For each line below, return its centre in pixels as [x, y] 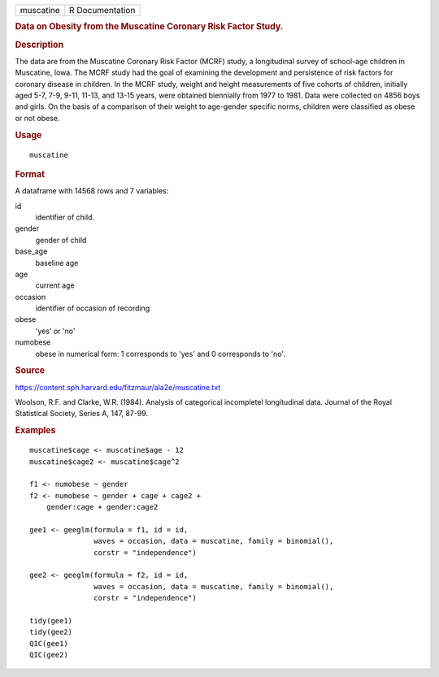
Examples [35, 431]
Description [39, 45]
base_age [31, 251]
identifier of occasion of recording [93, 308]
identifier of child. [65, 217]
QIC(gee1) [49, 643]
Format [30, 174]
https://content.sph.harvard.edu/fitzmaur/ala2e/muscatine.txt [118, 387]
